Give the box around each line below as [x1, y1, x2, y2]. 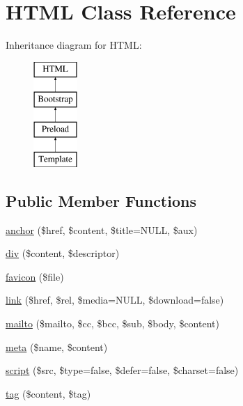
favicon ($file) [6, 269, 64, 283]
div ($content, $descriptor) [6, 246, 120, 260]
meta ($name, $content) [6, 339, 108, 354]
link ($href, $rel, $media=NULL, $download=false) [6, 292, 224, 307]
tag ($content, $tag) [6, 386, 91, 400]
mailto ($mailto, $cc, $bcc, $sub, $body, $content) [6, 316, 219, 331]
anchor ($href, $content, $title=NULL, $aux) [6, 222, 198, 237]
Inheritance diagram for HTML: [6, 38, 142, 52]
